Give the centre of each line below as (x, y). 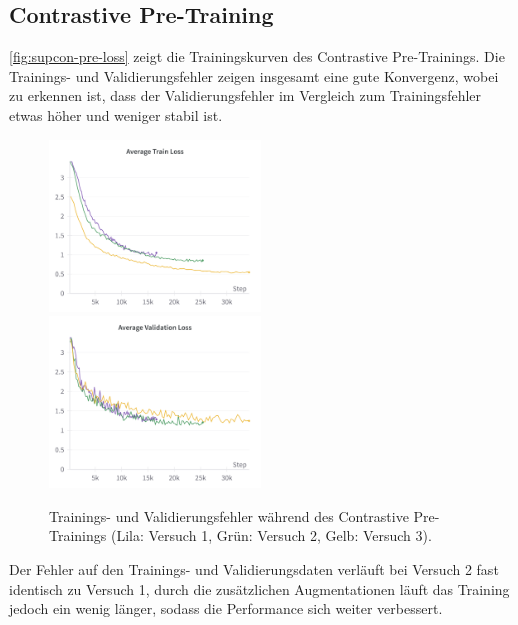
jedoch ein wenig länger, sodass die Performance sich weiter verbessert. (226, 608)
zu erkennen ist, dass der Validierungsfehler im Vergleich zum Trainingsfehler (245, 95)
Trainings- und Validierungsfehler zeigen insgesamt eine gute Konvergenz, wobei (254, 75)
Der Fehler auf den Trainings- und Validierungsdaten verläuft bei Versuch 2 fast (254, 569)
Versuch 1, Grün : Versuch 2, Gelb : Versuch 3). (290, 535)
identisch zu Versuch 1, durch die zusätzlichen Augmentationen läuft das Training (259, 588)
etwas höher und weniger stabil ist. (116, 114)
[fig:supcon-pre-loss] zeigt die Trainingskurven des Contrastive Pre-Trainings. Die (257, 56)
